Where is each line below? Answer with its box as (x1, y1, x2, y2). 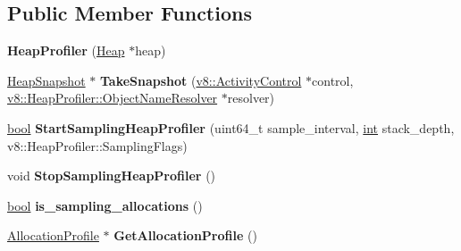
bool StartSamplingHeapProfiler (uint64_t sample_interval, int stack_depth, (7, 118, 455, 137)
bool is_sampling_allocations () (7, 196, 203, 214)
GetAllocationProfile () (113, 226, 257, 245)
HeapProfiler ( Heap (7, 41, 125, 60)
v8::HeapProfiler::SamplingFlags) (7, 136, 188, 155)
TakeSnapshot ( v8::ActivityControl (99, 71, 302, 89)
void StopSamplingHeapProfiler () (7, 166, 216, 185)
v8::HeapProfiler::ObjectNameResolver (7, 88, 218, 107)
